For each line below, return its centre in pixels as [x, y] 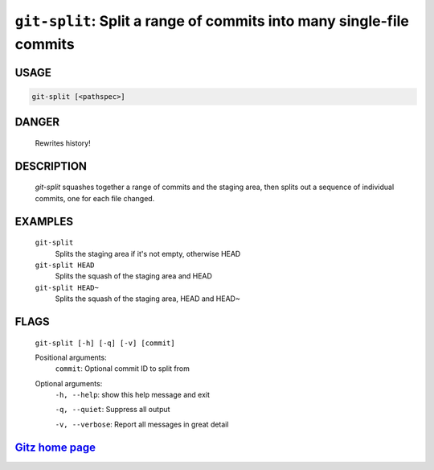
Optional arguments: [69, 383]
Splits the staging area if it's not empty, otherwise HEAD [148, 254]
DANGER [37, 122]
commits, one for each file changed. [95, 198]
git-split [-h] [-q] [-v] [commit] [105, 343]
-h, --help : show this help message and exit [133, 395]
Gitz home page [55, 447]
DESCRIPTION [51, 166]
